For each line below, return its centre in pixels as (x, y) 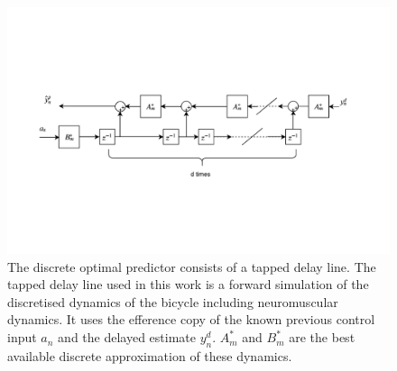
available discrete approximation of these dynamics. (150, 355)
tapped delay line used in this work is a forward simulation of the (188, 284)
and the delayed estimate (127, 337)
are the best (322, 337)
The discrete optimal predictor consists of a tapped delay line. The (192, 266)
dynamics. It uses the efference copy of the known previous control (191, 319)
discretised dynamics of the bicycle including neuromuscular (173, 301)
